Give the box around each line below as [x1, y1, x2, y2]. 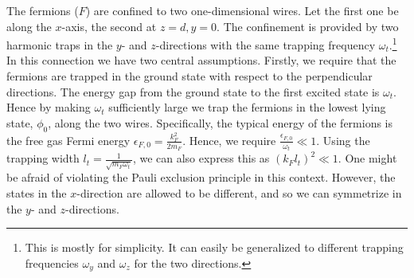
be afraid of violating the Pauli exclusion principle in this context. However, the [6, 169, 396, 186]
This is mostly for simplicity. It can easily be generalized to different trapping [25, 239, 404, 256]
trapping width [6, 150, 80, 166]
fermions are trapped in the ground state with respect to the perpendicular [6, 68, 373, 84]
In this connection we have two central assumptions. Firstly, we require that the [6, 52, 396, 69]
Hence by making [6, 99, 91, 116]
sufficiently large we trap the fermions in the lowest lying [108, 99, 386, 116]
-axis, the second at [61, 18, 157, 34]
